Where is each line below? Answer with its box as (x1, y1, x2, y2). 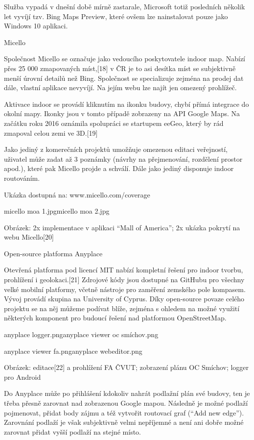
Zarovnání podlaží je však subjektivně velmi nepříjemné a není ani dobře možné (4, 417, 244, 427)
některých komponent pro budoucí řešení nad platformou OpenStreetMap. (4, 313, 227, 323)
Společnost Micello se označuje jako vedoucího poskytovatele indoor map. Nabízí (4, 53, 245, 64)
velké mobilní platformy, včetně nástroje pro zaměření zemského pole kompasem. (4, 284, 246, 294)
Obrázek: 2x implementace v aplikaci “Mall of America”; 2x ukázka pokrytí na (4, 222, 240, 232)
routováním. (4, 172, 40, 183)
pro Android (4, 371, 41, 382)
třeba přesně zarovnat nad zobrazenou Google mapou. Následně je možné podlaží (4, 398, 248, 408)
